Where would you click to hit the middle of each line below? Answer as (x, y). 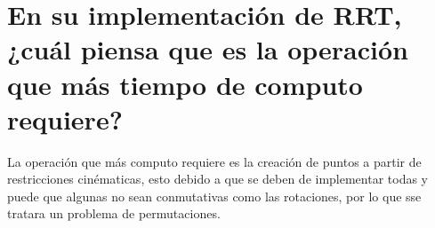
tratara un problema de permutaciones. (114, 213)
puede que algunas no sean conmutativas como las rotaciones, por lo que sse (214, 196)
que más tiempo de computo (185, 84)
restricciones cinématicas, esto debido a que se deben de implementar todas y (218, 179)
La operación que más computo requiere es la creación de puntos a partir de (214, 161)
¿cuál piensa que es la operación (208, 49)
